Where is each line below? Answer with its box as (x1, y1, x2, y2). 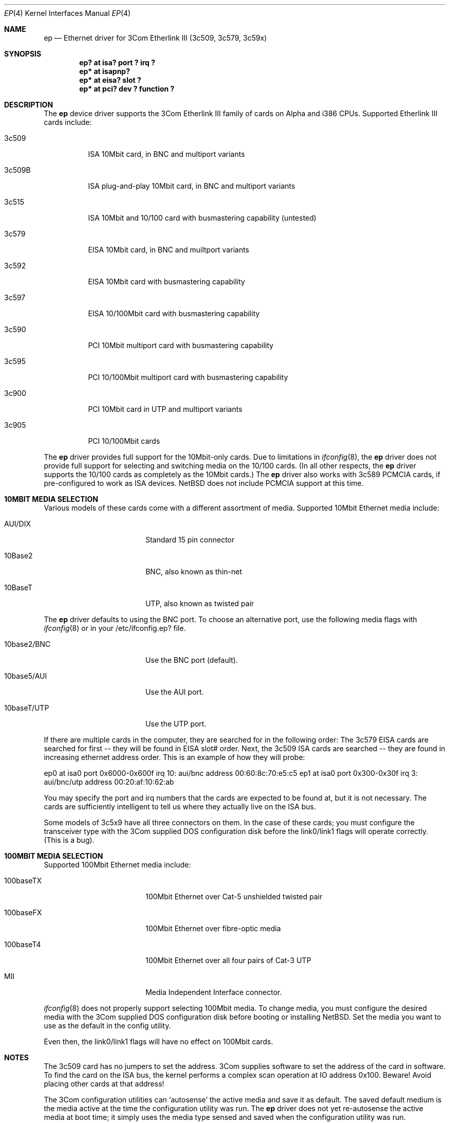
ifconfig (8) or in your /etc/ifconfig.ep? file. (44, 624, 186, 632)
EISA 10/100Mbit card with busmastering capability (88, 309, 260, 318)
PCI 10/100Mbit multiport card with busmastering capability (88, 373, 288, 382)
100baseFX (4, 908, 42, 917)
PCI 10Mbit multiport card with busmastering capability (88, 341, 274, 350)
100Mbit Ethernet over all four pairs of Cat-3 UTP (145, 956, 311, 965)
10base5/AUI (4, 672, 47, 680)
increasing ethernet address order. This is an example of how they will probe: (44, 753, 305, 762)
